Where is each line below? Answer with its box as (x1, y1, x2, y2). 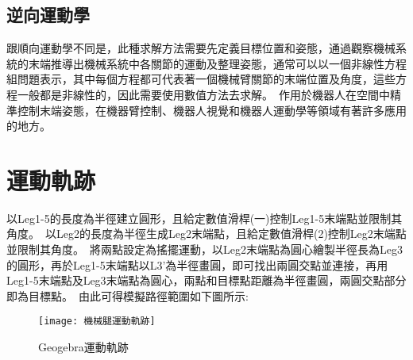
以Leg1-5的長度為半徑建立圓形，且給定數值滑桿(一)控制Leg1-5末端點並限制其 (6, 209, 403, 226)
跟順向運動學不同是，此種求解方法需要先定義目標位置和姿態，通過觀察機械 (6, 40, 396, 56)
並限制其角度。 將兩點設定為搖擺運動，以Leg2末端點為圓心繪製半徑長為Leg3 (6, 241, 403, 258)
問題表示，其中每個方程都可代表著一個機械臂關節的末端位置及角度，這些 (17, 71, 396, 87)
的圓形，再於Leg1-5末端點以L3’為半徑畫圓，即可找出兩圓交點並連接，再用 (6, 256, 388, 273)
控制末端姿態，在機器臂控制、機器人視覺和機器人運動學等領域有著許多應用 (17, 101, 407, 118)
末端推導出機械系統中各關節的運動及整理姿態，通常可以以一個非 (28, 55, 362, 71)
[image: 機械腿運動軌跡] (38, 316, 156, 327)
